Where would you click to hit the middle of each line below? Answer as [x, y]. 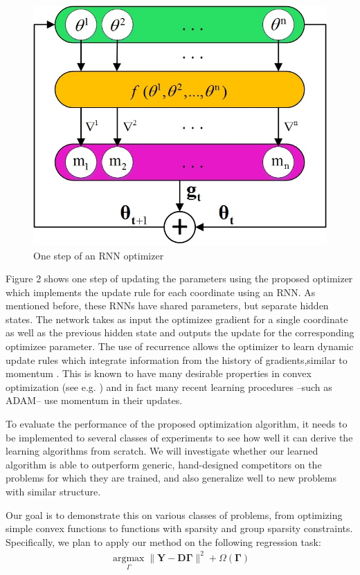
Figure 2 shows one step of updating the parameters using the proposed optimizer [179, 279]
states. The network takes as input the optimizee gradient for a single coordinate [177, 319]
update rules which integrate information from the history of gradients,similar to [177, 359]
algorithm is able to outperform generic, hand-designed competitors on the [164, 464]
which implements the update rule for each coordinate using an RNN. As [161, 292]
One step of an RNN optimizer [99, 255]
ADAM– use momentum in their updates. [94, 400]
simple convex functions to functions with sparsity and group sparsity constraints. [179, 528]
